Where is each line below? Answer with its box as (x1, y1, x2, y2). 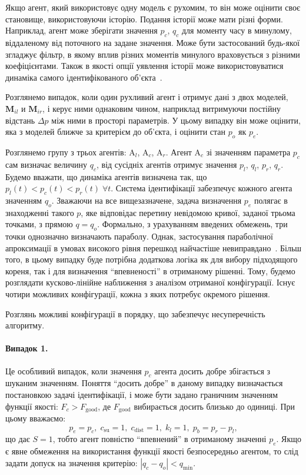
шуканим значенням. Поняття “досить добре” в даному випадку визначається (5, 377, 283, 389)
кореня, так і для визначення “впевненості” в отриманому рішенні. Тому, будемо (5, 264, 295, 277)
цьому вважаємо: (5, 412, 66, 424)
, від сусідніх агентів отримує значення (97, 158, 237, 170)
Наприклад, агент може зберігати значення (5, 24, 158, 36)
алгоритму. (5, 319, 45, 331)
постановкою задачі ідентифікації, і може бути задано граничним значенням (5, 388, 278, 401)
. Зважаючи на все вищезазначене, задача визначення (51, 194, 242, 206)
